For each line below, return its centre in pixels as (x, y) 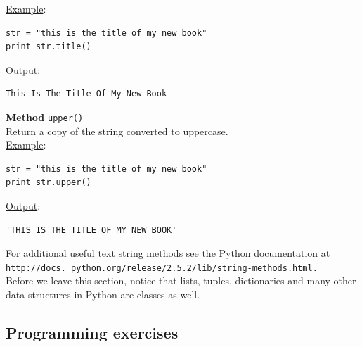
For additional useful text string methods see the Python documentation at (168, 253)
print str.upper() (49, 183)
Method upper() (45, 116)
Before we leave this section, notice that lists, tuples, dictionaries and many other (181, 280)
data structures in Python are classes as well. (103, 295)
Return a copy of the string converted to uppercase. (117, 131)
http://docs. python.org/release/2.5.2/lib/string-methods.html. (162, 268)
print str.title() (49, 47)
